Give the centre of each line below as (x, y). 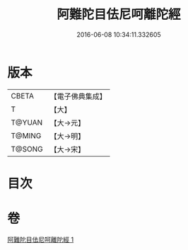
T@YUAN (27, 123)
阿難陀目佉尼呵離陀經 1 (41, 239)
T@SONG (27, 149)
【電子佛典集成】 (78, 96)
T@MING (26, 135)
